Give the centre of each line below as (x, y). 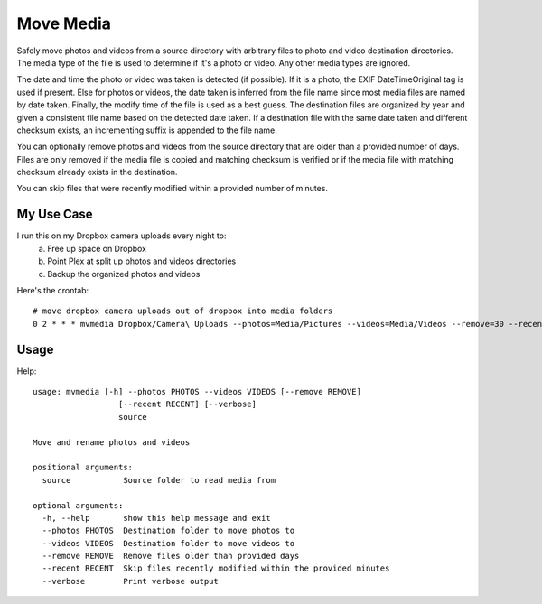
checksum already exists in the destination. (97, 172)
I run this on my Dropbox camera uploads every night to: (121, 236)
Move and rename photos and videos (112, 442)
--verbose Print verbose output (130, 581)
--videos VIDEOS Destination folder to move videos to (168, 543)
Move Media (64, 23)
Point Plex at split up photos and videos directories (142, 261)
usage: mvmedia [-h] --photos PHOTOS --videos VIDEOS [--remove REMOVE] (197, 391)
